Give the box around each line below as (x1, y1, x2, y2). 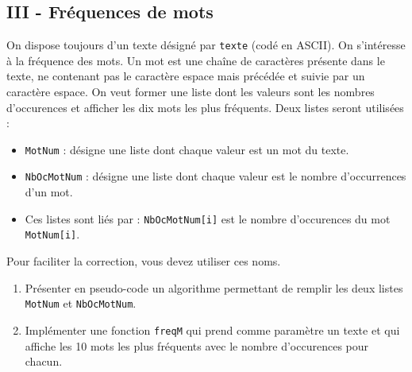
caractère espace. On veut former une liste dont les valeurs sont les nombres (6, 83, 375, 100)
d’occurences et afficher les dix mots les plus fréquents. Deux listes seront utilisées (6, 99, 404, 115)
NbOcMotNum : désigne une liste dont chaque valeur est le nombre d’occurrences (25, 168, 406, 184)
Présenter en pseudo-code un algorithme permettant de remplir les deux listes (25, 279, 403, 296)
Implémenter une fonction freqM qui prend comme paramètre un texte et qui (25, 321, 400, 338)
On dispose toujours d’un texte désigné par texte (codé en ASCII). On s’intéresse (6, 37, 406, 53)
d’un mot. (25, 184, 73, 200)
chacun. (25, 353, 63, 370)
